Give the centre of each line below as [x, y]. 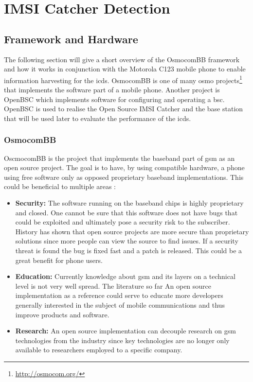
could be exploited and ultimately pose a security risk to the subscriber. [123, 222]
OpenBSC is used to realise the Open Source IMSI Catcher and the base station [124, 109]
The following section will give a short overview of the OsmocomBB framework [122, 59]
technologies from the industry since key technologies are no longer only [122, 340]
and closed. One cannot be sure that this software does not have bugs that [126, 212]
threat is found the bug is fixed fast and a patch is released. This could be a [129, 250]
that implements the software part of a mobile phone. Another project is [112, 90]
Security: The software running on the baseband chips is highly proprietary [129, 202]
